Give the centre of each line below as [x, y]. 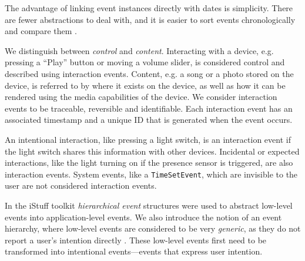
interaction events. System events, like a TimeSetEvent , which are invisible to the [151, 174]
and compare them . [41, 31]
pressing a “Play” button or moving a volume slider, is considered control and [145, 62]
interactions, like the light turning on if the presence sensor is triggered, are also [149, 163]
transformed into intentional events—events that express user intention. [134, 251]
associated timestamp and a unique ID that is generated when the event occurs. [149, 120]
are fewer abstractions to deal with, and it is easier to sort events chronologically [150, 19]
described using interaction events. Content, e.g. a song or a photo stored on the [149, 73]
